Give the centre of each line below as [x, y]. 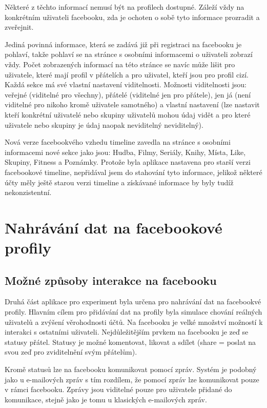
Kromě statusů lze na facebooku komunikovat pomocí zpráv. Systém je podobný [131, 369]
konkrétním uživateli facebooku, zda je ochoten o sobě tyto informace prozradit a [132, 17]
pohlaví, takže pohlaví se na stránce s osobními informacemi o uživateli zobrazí [129, 54]
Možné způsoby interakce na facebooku [111, 280]
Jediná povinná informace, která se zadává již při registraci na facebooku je [123, 44]
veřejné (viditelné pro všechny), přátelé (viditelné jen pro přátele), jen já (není [128, 94]
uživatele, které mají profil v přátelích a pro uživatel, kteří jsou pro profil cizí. [127, 74]
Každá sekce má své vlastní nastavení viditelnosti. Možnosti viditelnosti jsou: [126, 84]
